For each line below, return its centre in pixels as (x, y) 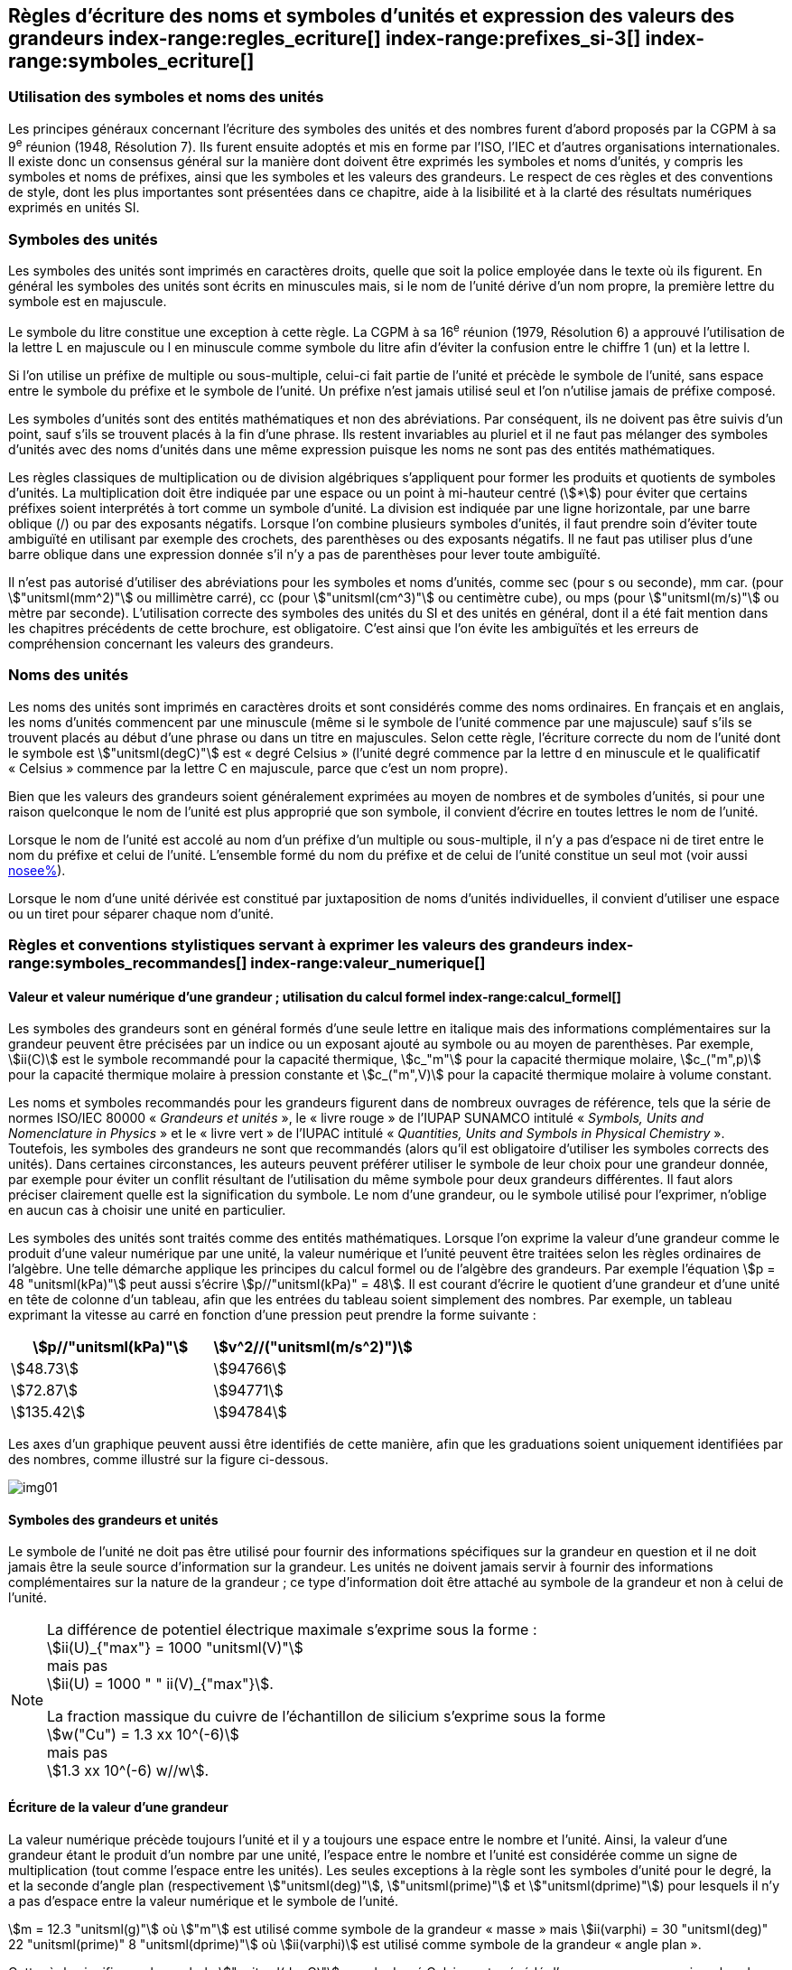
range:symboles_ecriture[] (131, 61)
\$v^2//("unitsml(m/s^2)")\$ (313, 1347)
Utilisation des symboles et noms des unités (166, 97)
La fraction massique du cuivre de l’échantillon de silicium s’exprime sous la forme (326, 1717)
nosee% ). (37, 870)
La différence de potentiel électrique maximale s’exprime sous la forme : (292, 1630)
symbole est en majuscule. (88, 302)
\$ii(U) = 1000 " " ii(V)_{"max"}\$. (160, 1684)
